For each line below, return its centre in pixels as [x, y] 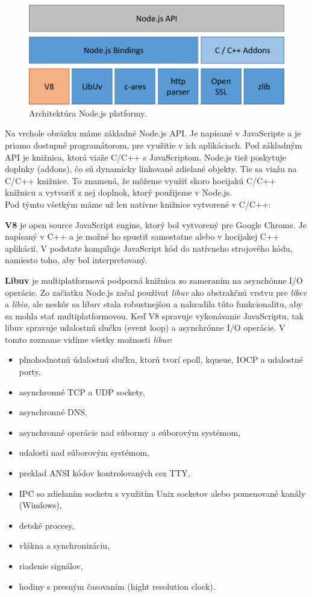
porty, [30, 372]
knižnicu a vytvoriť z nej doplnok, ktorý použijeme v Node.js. [119, 192]
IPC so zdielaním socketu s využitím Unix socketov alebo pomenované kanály [162, 493]
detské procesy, [47, 525]
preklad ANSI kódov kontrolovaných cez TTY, [105, 473]
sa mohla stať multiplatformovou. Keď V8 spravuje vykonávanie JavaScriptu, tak [154, 315]
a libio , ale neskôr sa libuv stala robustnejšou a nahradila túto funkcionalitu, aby [154, 304]
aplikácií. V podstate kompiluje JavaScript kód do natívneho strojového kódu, [149, 248]
